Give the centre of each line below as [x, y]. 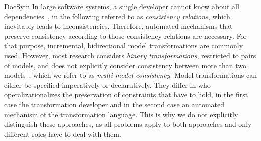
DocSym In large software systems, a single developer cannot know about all [122, 6]
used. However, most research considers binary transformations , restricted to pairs [130, 55]
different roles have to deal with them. [63, 134]
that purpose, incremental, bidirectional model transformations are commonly [124, 46]
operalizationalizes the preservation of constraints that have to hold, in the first [126, 95]
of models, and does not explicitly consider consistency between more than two [125, 65]
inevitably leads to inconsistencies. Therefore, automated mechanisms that [118, 26]
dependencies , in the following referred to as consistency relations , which [117, 16]
